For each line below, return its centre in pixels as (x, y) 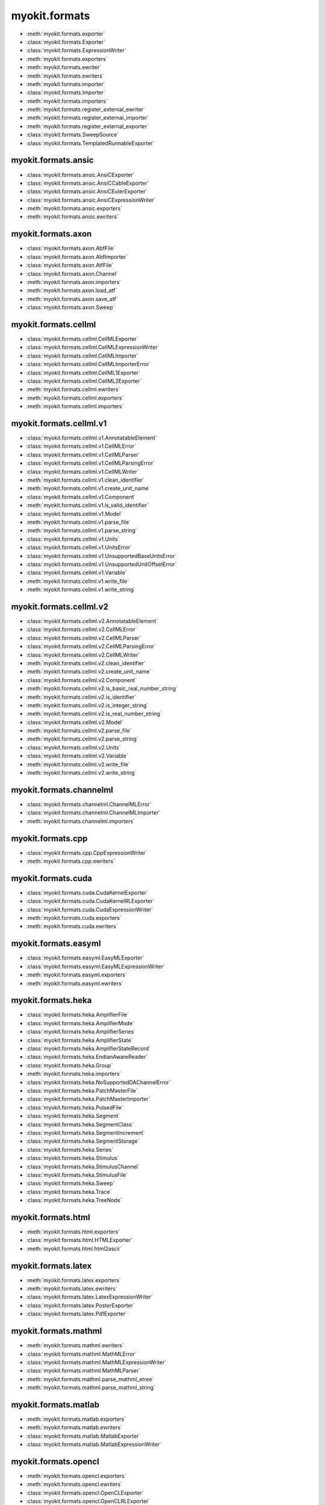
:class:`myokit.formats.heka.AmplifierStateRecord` (88, 1049)
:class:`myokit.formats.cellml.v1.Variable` (77, 573)
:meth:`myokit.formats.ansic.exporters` (74, 208)
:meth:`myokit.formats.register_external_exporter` (88, 126)
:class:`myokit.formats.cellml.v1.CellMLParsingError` (91, 463)
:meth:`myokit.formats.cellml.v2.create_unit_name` (89, 672)
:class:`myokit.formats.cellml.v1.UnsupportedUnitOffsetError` (101, 564)
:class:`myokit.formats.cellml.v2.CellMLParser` (84, 638)
